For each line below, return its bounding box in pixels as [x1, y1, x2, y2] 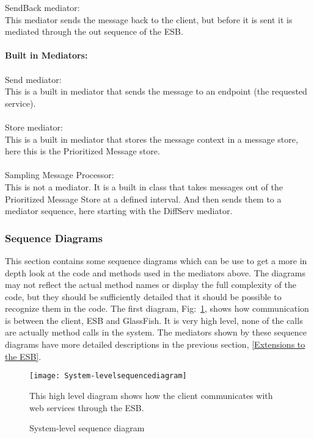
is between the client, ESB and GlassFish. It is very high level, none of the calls [5, 314, 303, 326]
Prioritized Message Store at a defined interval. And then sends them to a [5, 192, 282, 205]
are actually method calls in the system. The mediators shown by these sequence [5, 326, 307, 339]
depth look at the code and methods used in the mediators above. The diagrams [5, 266, 305, 279]
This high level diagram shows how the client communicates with [29, 389, 273, 401]
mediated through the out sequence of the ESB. [5, 25, 183, 38]
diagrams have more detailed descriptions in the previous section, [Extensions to [5, 338, 305, 351]
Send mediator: [5, 73, 62, 85]
